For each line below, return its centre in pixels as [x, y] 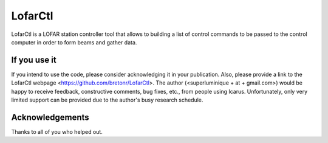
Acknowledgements [50, 117]
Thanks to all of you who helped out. [57, 131]
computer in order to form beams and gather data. [74, 42]
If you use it [34, 60]
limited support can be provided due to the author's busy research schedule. [107, 100]
